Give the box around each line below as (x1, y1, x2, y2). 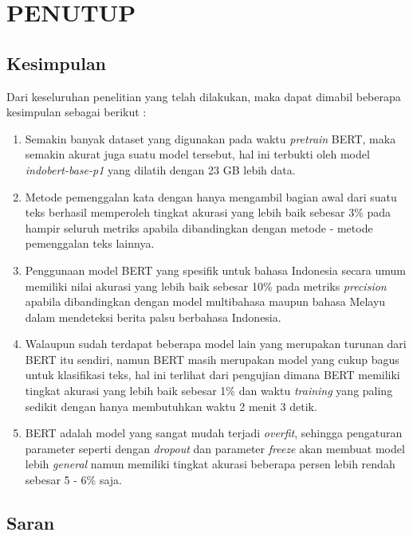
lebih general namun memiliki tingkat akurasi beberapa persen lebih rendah (25, 456, 395, 472)
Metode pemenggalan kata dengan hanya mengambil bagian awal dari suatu (25, 188, 397, 205)
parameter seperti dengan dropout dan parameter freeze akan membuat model (25, 440, 405, 456)
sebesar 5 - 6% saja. (25, 471, 122, 488)
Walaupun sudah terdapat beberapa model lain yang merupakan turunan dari (25, 335, 407, 352)
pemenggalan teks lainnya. (25, 235, 155, 252)
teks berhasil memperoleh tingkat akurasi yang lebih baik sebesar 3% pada (25, 204, 391, 221)
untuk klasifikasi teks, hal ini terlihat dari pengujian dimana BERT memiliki (25, 366, 400, 383)
